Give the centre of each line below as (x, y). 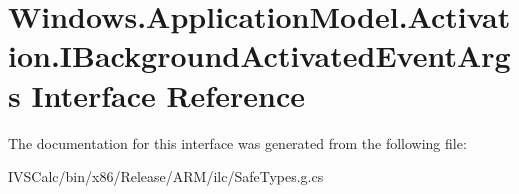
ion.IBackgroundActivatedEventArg (259, 55)
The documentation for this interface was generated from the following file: (237, 142)
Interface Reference (168, 94)
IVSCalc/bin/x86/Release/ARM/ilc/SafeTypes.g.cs (166, 176)
